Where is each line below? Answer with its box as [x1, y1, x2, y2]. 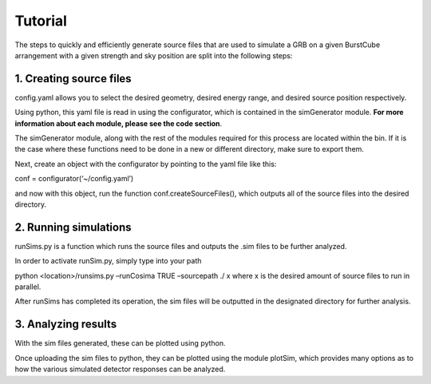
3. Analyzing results [14, 318, 117, 331]
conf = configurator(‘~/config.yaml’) [14, 174, 134, 184]
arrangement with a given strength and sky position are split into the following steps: [14, 50, 293, 60]
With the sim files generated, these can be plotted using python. [14, 338, 227, 348]
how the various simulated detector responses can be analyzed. [14, 364, 226, 374]
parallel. [14, 282, 42, 291]
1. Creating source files [14, 72, 132, 85]
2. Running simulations [14, 220, 132, 234]
